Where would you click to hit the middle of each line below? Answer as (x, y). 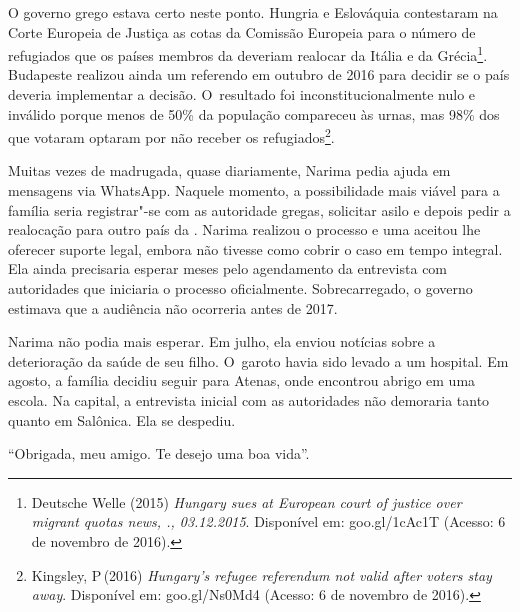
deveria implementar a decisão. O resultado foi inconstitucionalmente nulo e (242, 94)
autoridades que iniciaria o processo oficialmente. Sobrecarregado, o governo (240, 288)
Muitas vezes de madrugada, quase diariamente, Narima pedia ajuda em (229, 170)
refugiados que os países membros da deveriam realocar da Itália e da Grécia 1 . (248, 53)
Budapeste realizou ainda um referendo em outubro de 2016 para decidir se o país (259, 74)
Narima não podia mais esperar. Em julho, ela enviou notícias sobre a (222, 341)
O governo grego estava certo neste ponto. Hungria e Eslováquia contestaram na (253, 12)
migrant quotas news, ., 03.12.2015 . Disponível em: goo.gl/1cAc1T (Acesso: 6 (268, 521)
